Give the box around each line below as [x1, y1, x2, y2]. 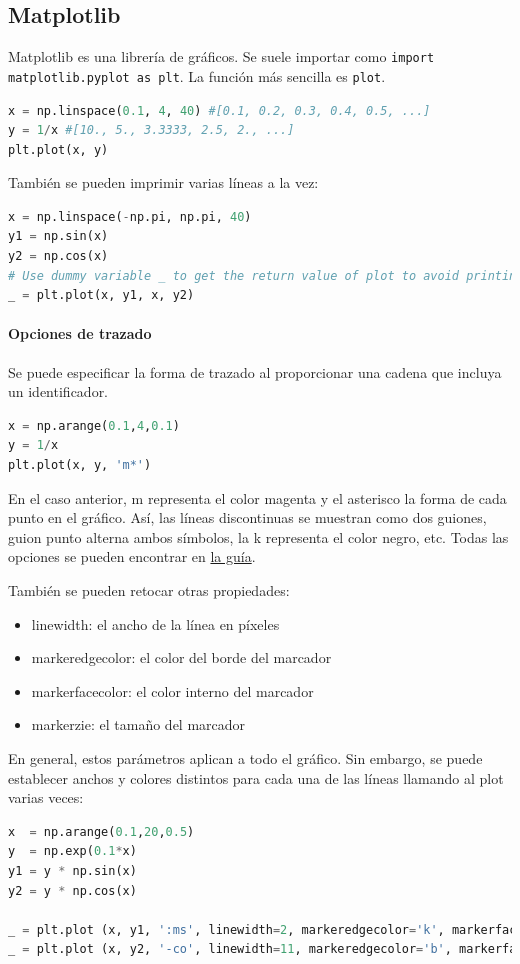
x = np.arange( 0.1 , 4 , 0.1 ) [8, 418, 180, 433]
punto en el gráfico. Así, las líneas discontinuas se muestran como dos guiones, [8, 507, 487, 528]
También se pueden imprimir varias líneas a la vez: [8, 172, 319, 193]
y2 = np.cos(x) [8, 249, 109, 264]
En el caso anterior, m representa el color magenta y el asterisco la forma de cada [8, 487, 507, 508]
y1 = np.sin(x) [8, 229, 109, 244]
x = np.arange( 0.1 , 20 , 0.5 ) [8, 824, 195, 839]
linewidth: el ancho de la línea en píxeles [31, 613, 280, 634]
